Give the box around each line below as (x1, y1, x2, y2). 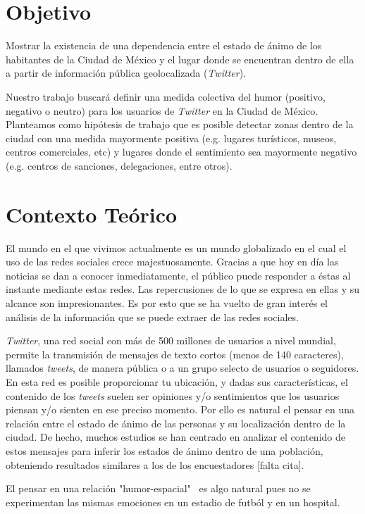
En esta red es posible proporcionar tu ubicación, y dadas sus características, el (6, 374, 348, 389)
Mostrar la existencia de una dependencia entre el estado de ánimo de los (6, 38, 322, 53)
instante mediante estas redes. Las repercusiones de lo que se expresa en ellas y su (6, 282, 359, 296)
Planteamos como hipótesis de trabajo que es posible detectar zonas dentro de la (6, 117, 354, 132)
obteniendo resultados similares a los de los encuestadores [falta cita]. (6, 457, 304, 472)
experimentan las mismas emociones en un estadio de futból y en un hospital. (6, 494, 340, 509)
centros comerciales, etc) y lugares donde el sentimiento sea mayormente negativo (6, 144, 357, 159)
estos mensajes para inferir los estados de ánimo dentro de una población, (6, 443, 323, 458)
